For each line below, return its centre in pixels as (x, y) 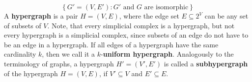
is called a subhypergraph (206, 63)
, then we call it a (69, 54)
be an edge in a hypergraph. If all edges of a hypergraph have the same (111, 44)
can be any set (226, 16)
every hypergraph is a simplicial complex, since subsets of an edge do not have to (126, 35)
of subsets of (23, 25)
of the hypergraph (31, 73)
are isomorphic (166, 7)
